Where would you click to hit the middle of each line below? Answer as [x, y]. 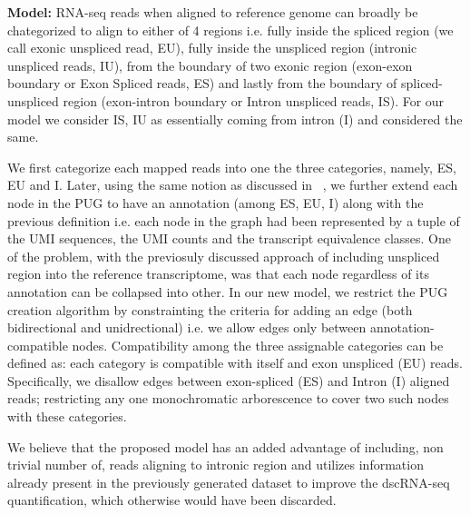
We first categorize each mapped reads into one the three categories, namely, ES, [232, 167]
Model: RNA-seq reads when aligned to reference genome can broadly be [213, 12]
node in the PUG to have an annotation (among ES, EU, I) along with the [215, 202]
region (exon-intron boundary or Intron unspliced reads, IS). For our [254, 100]
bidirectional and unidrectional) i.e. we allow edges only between [187, 327]
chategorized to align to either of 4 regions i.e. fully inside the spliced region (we [230, 30]
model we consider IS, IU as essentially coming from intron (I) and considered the [235, 119]
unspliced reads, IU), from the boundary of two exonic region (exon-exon [210, 65]
